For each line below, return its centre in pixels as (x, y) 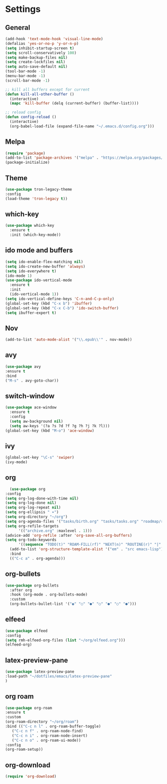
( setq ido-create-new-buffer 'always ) (45, 266)
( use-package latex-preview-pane (40, 672)
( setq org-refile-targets (32, 526)
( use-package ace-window (31, 407)
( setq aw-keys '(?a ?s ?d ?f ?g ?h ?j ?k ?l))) (60, 426)
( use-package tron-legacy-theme (39, 190)
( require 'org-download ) (31, 777)
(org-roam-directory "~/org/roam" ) (42, 722)
